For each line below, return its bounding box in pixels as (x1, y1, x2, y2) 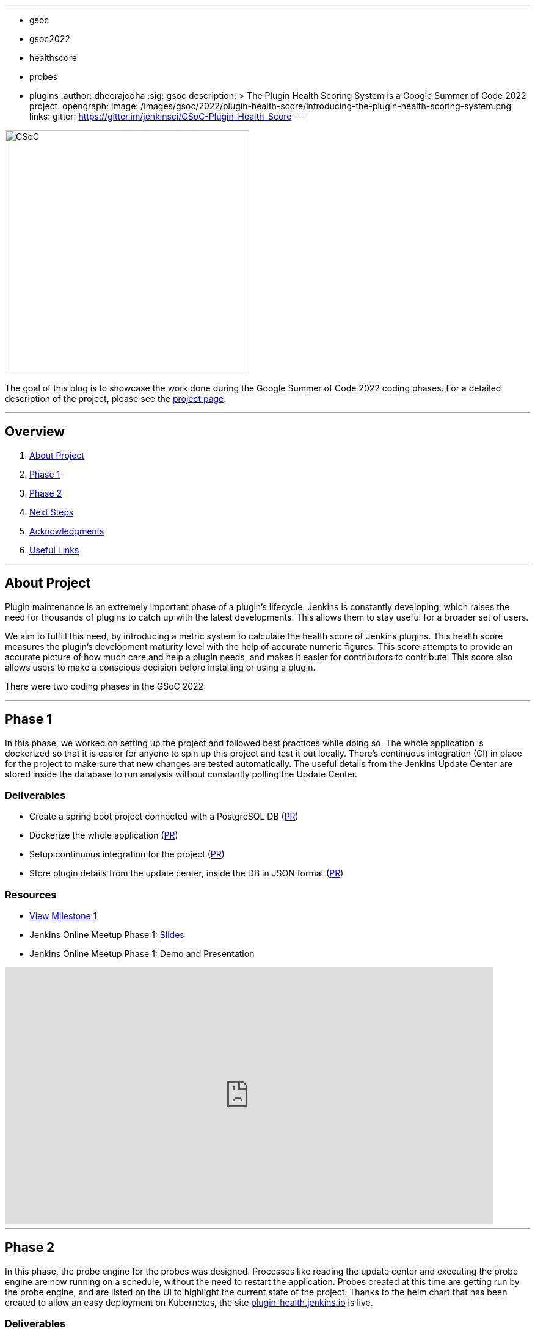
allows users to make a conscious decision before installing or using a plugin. (5, 661, 316, 672)
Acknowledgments (29, 525, 104, 536)
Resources (5, 888, 57, 901)
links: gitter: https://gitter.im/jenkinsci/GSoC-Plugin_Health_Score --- (29, 111, 306, 122)
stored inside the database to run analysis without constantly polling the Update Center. (5, 768, 358, 779)
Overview (5, 424, 65, 440)
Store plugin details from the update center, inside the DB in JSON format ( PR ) (29, 868, 344, 879)
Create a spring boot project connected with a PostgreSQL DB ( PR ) (29, 811, 299, 822)
